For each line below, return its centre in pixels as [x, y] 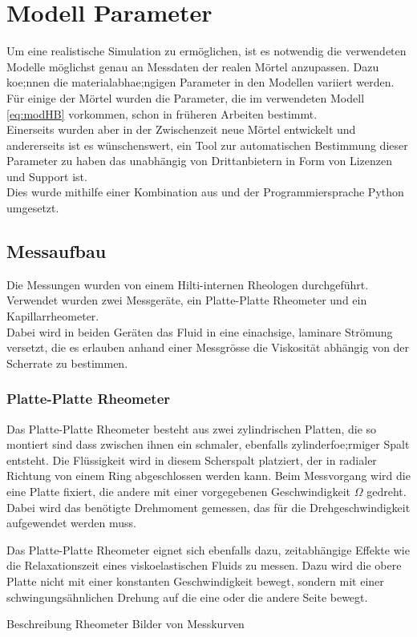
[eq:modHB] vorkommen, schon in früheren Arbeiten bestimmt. [162, 113]
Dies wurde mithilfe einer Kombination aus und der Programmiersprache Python [205, 192]
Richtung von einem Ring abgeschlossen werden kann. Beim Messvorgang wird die [208, 476]
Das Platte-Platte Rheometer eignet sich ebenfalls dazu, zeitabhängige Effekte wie [208, 549]
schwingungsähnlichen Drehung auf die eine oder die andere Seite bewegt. [187, 597]
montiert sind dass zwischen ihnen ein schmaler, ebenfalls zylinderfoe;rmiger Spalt [208, 444]
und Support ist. [47, 176]
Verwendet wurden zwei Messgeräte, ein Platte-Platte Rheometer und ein [187, 300]
